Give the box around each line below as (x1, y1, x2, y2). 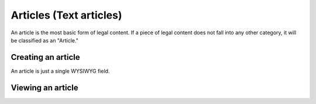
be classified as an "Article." (11, 37, 79, 44)
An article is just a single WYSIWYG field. (11, 67, 110, 74)
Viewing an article (11, 83, 78, 92)
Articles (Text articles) (11, 9, 122, 21)
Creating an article (11, 52, 80, 62)
